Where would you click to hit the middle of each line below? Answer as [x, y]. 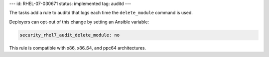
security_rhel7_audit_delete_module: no [69, 35]
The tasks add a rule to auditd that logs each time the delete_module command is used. [101, 13]
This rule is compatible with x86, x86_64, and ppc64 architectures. [78, 48]
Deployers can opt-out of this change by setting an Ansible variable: [79, 22]
